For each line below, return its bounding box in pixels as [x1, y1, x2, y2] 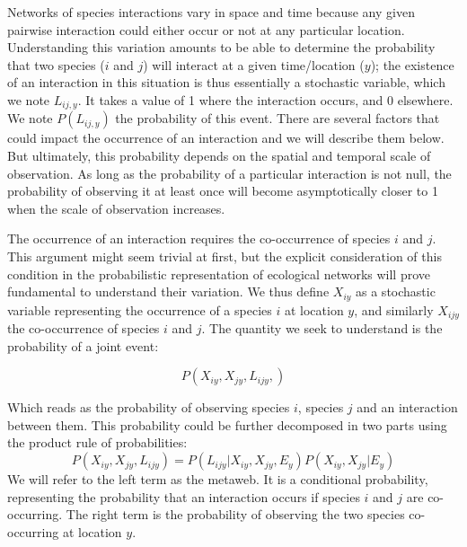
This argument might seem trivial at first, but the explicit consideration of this [7, 246, 442, 265]
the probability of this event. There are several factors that [115, 109, 440, 128]
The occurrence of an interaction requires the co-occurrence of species [7, 229, 391, 248]
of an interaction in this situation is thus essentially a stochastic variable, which [7, 73, 445, 92]
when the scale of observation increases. [7, 199, 225, 217]
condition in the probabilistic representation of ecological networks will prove [7, 264, 431, 283]
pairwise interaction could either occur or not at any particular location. [7, 20, 405, 39]
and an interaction [357, 398, 458, 417]
